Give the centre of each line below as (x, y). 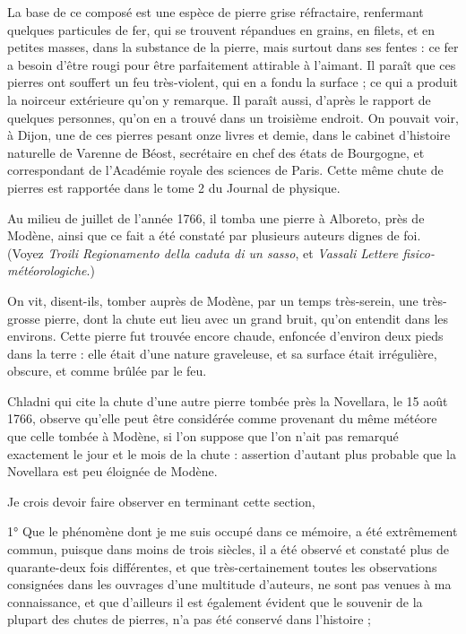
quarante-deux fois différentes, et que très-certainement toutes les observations (222, 566)
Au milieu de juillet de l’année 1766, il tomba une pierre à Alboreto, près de (216, 217)
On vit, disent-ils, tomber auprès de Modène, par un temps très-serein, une (213, 300)
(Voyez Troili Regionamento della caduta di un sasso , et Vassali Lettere (203, 252)
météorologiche (47, 270)
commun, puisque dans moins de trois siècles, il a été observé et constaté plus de (229, 549)
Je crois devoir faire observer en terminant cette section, (161, 501)
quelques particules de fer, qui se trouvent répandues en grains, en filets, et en (221, 29)
